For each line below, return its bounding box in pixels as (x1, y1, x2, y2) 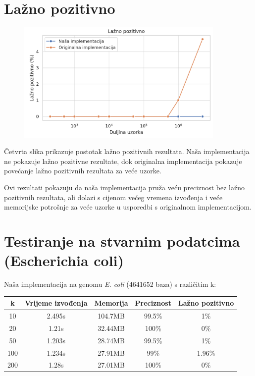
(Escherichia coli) (4, 250, 124, 270)
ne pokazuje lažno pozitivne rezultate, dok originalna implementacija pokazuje (4, 156, 242, 166)
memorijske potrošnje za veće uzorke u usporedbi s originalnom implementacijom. (4, 202, 252, 212)
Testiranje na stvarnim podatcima (4, 230, 240, 251)
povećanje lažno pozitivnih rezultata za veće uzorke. (4, 165, 161, 176)
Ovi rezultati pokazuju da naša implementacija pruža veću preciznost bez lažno (4, 182, 245, 192)
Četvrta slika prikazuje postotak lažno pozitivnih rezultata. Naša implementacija (4, 146, 250, 157)
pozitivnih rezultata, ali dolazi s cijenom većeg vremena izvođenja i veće (4, 192, 223, 202)
